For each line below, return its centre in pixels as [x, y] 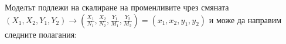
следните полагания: [41, 34]
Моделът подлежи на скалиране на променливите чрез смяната [117, 7]
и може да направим [245, 19]
